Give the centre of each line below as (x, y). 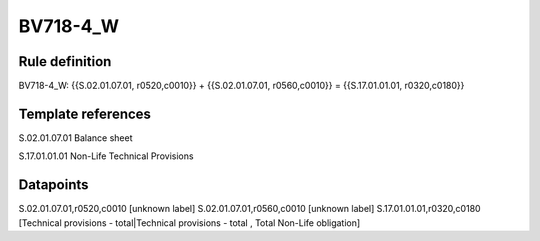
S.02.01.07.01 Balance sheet (75, 137)
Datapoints (53, 185)
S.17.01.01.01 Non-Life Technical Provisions (106, 156)
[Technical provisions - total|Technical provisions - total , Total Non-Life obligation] (189, 222)
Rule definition (65, 61)
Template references (85, 113)
